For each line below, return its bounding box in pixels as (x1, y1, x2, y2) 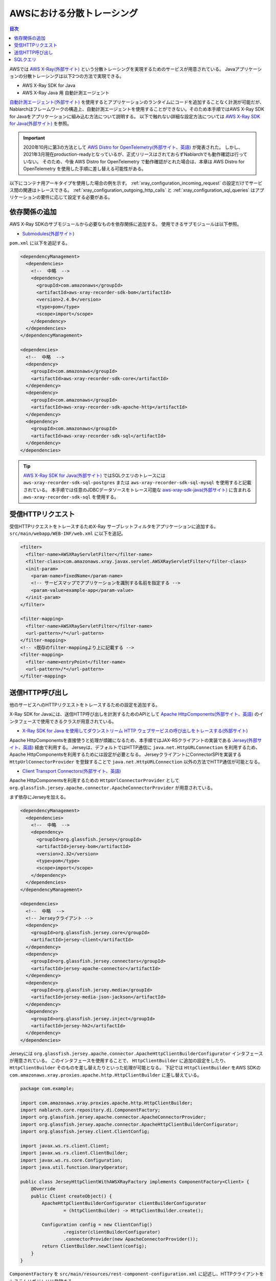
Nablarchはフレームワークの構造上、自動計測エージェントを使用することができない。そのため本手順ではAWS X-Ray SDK (9, 106, 264, 112)
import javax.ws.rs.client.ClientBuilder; (20, 1150, 128, 1156)
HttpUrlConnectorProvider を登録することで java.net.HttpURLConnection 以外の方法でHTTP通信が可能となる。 (9, 758, 263, 765)
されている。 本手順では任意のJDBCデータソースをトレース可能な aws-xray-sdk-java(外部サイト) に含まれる (23, 487, 251, 493)
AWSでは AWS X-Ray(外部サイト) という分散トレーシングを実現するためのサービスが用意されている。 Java (9, 66, 235, 72)
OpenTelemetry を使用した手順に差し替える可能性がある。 (23, 166, 147, 172)
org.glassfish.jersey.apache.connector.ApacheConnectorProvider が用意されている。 (9, 784, 216, 791)
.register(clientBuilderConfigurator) (63, 1229, 160, 1235)
